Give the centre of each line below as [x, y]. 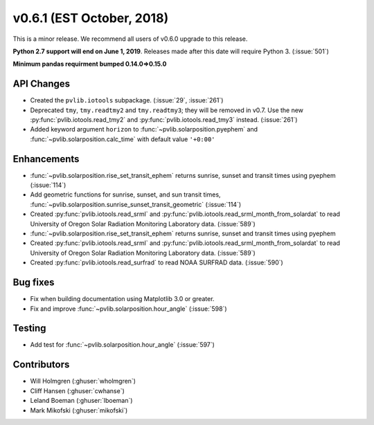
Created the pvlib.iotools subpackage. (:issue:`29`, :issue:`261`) [127, 100]
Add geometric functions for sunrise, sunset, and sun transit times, [125, 195]
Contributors [41, 364]
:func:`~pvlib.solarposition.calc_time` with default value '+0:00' [123, 139]
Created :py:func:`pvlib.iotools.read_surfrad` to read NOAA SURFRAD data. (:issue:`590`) [157, 262]
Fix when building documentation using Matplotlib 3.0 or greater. [122, 299]
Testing [29, 328]
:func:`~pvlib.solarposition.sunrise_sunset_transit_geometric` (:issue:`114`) [136, 204]
